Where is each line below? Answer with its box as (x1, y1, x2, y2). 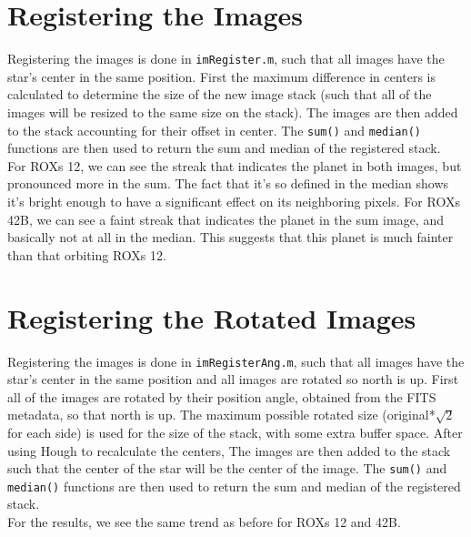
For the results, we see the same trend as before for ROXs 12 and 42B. (7, 512, 401, 532)
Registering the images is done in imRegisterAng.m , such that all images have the (7, 351, 465, 370)
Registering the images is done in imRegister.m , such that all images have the (7, 49, 445, 68)
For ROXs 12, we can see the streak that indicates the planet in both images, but (7, 156, 462, 175)
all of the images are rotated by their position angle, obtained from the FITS (7, 387, 436, 406)
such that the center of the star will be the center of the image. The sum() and (7, 459, 447, 478)
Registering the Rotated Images (7, 299, 416, 336)
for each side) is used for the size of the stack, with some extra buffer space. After (7, 422, 463, 441)
